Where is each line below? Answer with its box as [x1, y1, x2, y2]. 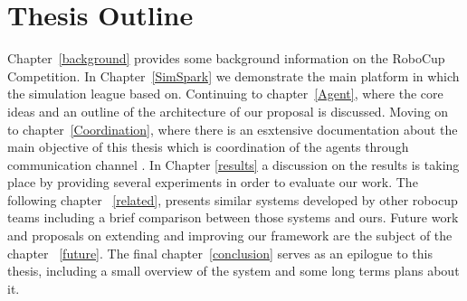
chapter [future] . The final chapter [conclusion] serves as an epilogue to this [7, 243, 433, 262]
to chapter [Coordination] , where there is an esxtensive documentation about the [7, 119, 458, 138]
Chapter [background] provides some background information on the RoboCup [7, 49, 445, 68]
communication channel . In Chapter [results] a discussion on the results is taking [7, 155, 460, 174]
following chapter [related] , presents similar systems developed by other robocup [7, 190, 458, 209]
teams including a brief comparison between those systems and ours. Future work [7, 208, 459, 227]
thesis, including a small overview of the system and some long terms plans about [7, 261, 460, 280]
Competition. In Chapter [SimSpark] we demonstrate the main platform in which [7, 66, 460, 85]
